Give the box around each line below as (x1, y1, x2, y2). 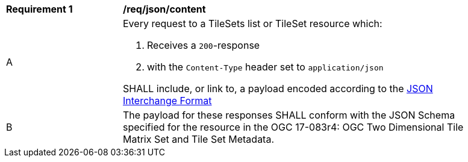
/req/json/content (123, 3, 206, 15)
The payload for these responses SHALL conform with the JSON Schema (123, 109, 455, 121)
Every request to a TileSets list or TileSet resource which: (123, 17, 382, 30)
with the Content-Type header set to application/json (147, 61, 384, 73)
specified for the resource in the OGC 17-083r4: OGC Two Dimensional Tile (123, 121, 464, 133)
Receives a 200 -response (147, 39, 260, 51)
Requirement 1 (6, 3, 73, 15)
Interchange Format (123, 95, 212, 107)
